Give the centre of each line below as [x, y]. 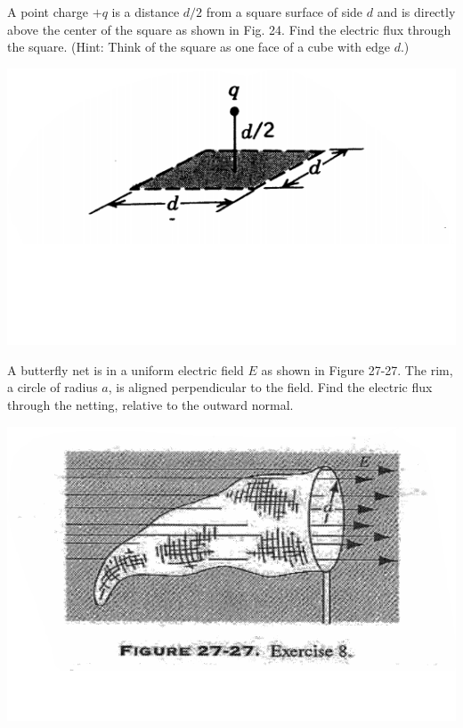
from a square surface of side [284, 12]
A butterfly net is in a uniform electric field [126, 369]
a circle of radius [53, 387]
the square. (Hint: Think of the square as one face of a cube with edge [199, 47]
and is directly [416, 12]
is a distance [146, 12]
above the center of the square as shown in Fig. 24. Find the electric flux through [229, 29]
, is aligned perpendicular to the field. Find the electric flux [270, 387]
